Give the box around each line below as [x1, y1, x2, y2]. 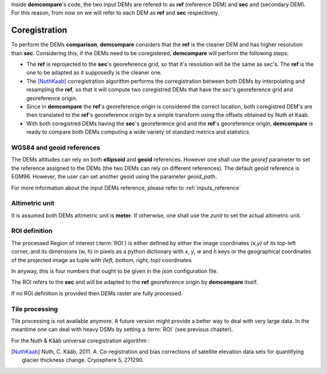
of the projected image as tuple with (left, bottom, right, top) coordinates [11, 256, 192, 263]
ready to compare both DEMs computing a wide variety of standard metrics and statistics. [26, 128, 251, 136]
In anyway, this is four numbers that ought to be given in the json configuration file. [11, 267, 218, 275]
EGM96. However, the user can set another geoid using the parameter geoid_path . [11, 173, 217, 180]
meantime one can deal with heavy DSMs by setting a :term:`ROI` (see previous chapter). [11, 326, 233, 333]
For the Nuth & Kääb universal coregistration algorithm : [11, 336, 150, 344]
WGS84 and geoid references [11, 143, 101, 151]
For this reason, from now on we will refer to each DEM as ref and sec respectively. [11, 9, 220, 16]
